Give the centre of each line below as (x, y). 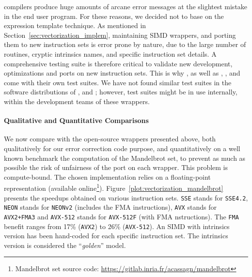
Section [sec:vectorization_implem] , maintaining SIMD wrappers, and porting (120, 35)
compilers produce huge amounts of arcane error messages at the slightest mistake (126, 6)
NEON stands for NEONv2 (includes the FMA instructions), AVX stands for (110, 207)
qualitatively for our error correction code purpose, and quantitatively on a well (122, 148)
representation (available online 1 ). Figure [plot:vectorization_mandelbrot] (114, 187)
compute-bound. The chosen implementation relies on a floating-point (107, 177)
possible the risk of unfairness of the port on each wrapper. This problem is (116, 167)
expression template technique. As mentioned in (75, 25)
